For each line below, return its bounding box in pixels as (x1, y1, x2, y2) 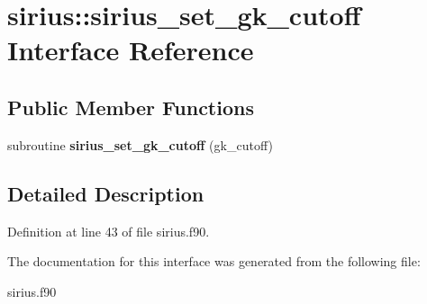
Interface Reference (7, 31, 254, 68)
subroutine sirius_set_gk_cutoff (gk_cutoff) (7, 135, 273, 154)
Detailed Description (7, 179, 204, 207)
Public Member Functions (7, 93, 254, 121)
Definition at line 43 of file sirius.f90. (7, 221, 210, 240)
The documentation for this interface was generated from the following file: (7, 252, 421, 271)
